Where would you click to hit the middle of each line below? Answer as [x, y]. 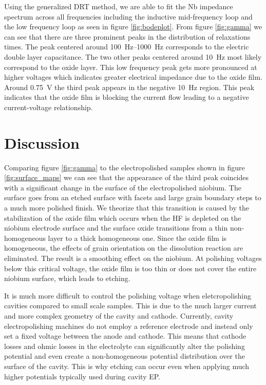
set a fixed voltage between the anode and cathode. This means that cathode [125, 336]
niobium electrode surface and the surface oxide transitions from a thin [116, 228]
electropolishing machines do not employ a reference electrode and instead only [129, 326]
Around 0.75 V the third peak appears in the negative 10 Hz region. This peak [129, 87]
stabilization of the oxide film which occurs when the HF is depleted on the [123, 217]
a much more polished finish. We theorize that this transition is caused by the [127, 208]
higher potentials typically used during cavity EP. [82, 376]
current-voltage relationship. [49, 107]
